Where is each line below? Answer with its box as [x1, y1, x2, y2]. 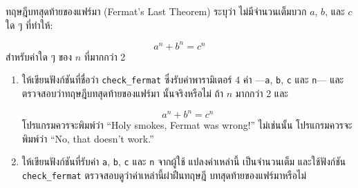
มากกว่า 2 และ [235, 85, 288, 100]
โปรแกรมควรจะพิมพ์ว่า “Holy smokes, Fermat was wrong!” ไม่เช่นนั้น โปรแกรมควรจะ [21, 118, 352, 132]
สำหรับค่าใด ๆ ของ [6, 49, 73, 63]
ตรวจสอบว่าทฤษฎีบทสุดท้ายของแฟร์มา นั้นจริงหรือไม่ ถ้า [21, 85, 224, 100]
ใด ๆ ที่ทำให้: [6, 17, 53, 32]
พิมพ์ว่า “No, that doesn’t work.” [21, 131, 154, 145]
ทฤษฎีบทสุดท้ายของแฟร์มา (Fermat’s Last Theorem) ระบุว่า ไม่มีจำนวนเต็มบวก [6, 4, 307, 18]
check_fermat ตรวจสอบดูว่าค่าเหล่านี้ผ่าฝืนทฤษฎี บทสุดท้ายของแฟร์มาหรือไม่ [21, 167, 307, 182]
